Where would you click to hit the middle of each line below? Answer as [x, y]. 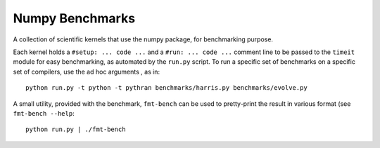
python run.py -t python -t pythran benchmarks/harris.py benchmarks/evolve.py [166, 88]
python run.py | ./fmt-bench [76, 129]
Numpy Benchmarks [74, 18]
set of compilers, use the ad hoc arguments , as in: [87, 72]
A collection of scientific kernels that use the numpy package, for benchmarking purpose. [143, 39]
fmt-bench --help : [44, 113]
